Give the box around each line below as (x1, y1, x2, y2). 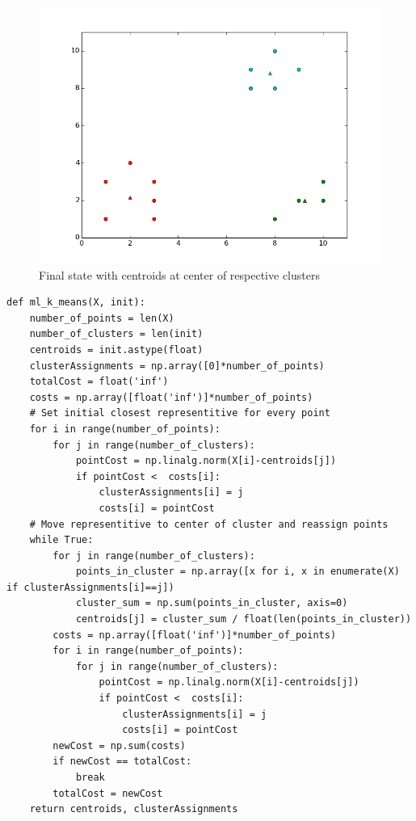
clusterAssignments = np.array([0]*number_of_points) (29, 360, 325, 372)
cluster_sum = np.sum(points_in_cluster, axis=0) (75, 597, 348, 609)
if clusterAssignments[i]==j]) (6, 581, 174, 593)
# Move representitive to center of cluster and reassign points (29, 518, 389, 530)
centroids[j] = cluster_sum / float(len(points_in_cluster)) (75, 613, 412, 625)
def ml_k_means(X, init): (6, 297, 145, 309)
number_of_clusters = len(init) (29, 328, 204, 340)
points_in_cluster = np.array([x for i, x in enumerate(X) (75, 566, 400, 578)
